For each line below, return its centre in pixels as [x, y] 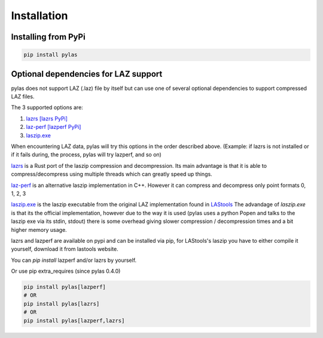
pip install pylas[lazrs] [62, 304]
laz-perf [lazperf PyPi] [54, 127]
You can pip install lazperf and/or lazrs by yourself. [74, 260]
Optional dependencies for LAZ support [87, 74]
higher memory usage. [39, 230]
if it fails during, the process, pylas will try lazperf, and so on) [86, 155]
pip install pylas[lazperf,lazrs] [74, 320]
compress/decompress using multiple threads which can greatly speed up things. [112, 174]
